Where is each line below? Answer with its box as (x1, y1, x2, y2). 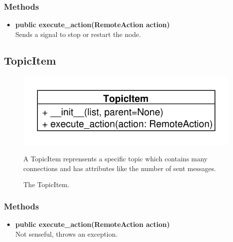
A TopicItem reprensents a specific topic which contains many (23, 153, 208, 163)
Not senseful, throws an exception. (15, 228, 118, 239)
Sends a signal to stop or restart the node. (15, 29, 141, 39)
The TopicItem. (23, 179, 69, 190)
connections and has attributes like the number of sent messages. (23, 163, 216, 173)
